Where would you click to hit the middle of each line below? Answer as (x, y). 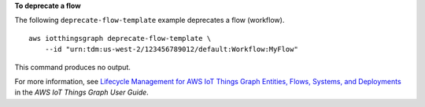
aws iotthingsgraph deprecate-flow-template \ (120, 38)
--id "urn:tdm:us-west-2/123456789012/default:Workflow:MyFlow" (171, 50)
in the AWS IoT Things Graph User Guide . (81, 92)
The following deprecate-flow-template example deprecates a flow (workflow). (150, 20)
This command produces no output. (73, 67)
